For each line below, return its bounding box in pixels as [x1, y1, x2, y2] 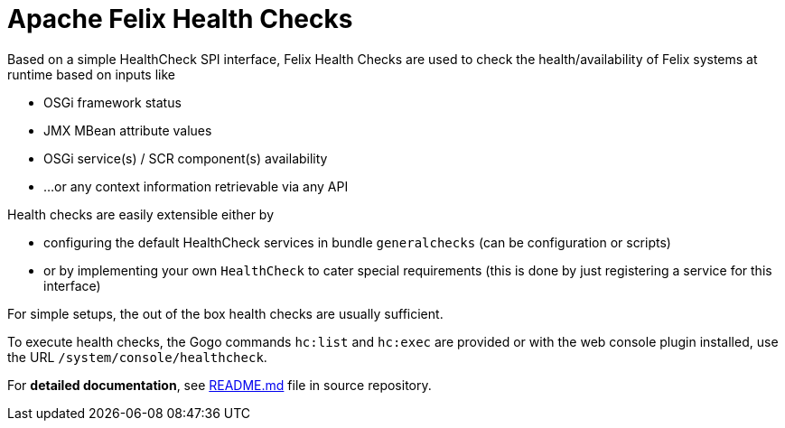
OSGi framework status [43, 94, 182, 110]
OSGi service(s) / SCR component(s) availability [43, 150, 328, 166]
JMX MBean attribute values [43, 122, 212, 138]
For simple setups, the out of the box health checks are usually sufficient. [7, 305, 444, 321]
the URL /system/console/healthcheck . [7, 349, 267, 365]
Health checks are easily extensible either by [7, 206, 275, 222]
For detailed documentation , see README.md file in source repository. [7, 377, 432, 393]
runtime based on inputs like [7, 66, 175, 82]
